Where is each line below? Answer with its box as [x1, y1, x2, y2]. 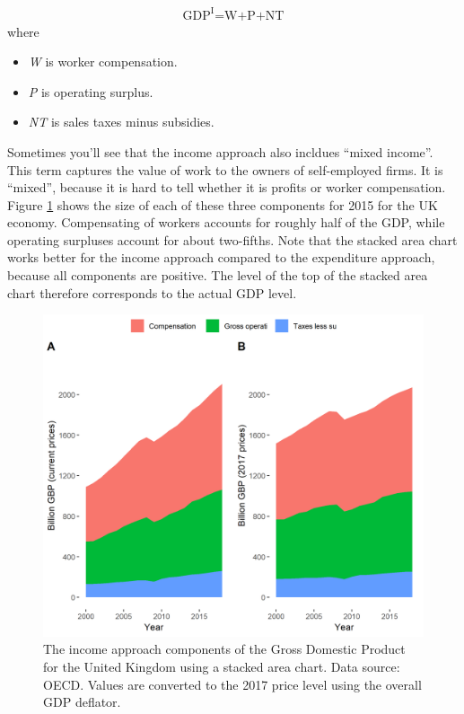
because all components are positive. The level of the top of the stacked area [7, 266, 428, 285]
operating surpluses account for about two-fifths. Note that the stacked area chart [7, 230, 458, 249]
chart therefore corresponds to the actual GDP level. [7, 283, 297, 302]
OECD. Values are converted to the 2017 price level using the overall [43, 674, 422, 693]
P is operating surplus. [28, 82, 153, 101]
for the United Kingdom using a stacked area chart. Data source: [43, 657, 400, 676]
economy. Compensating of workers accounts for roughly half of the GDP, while [7, 213, 445, 232]
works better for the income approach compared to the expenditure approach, [7, 248, 435, 267]
